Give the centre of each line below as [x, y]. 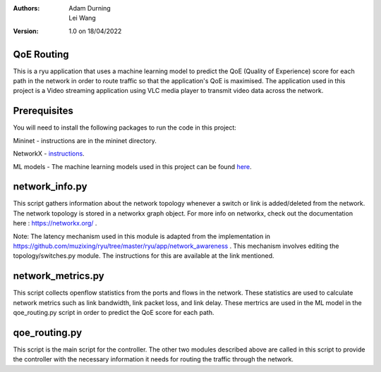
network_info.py [50, 187]
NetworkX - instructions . [49, 154]
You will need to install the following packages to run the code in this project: [125, 128]
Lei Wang [83, 18]
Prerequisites [43, 111]
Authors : [26, 8]
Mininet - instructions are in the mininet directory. [85, 140]
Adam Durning [90, 8]
